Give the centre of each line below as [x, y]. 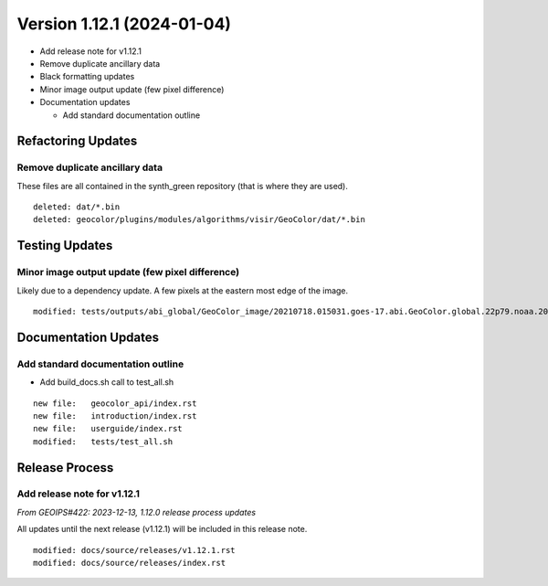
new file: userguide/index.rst [108, 429]
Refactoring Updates [77, 141]
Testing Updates [65, 245]
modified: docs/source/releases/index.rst [130, 563]
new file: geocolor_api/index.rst [115, 403]
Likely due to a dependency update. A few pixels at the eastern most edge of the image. [183, 290]
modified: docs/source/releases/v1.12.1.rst [135, 550]
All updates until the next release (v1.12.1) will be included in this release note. [162, 529]
